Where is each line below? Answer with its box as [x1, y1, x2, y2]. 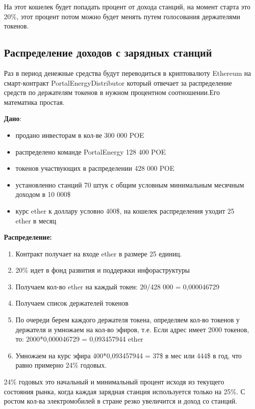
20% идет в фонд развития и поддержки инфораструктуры [15, 265, 190, 275]
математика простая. [4, 96, 65, 107]
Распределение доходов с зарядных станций [4, 45, 212, 60]
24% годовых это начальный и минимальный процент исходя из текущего [4, 377, 224, 387]
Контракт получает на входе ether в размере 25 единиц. [15, 248, 182, 258]
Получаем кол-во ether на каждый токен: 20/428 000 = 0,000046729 [15, 281, 220, 291]
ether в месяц [15, 215, 56, 225]
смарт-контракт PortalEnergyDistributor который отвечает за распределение [4, 77, 232, 88]
